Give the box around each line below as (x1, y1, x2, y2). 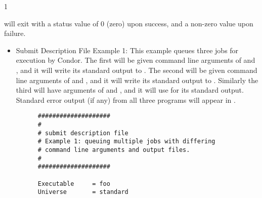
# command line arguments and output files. (37, 146, 190, 153)
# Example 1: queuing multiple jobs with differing (37, 138, 215, 145)
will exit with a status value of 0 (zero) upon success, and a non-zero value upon (4, 18, 253, 28)
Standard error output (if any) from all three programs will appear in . (16, 94, 236, 105)
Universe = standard (37, 188, 128, 196)
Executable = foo (37, 180, 110, 187)
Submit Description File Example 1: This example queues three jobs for (16, 45, 239, 55)
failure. (4, 28, 26, 38)
